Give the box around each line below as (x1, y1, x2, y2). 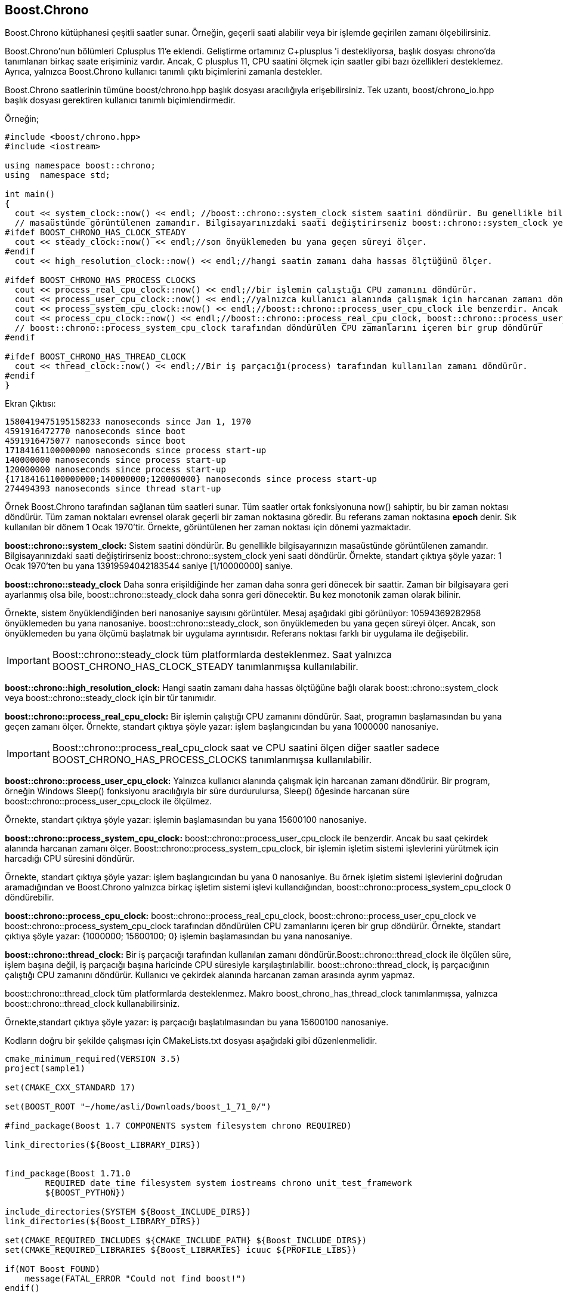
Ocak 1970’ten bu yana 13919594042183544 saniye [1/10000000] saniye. (5, 561, 293, 571)
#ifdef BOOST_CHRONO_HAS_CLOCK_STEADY (5, 228, 186, 238)
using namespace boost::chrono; (5, 161, 156, 171)
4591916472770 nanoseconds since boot (5, 426, 186, 437)
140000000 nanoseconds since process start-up (5, 455, 226, 465)
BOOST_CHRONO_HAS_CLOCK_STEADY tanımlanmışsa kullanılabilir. (52, 660, 358, 673)
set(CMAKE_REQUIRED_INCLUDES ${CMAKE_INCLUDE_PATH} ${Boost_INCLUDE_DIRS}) (5, 1235, 367, 1246)
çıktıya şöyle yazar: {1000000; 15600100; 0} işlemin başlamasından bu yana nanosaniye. (5, 931, 352, 942)
